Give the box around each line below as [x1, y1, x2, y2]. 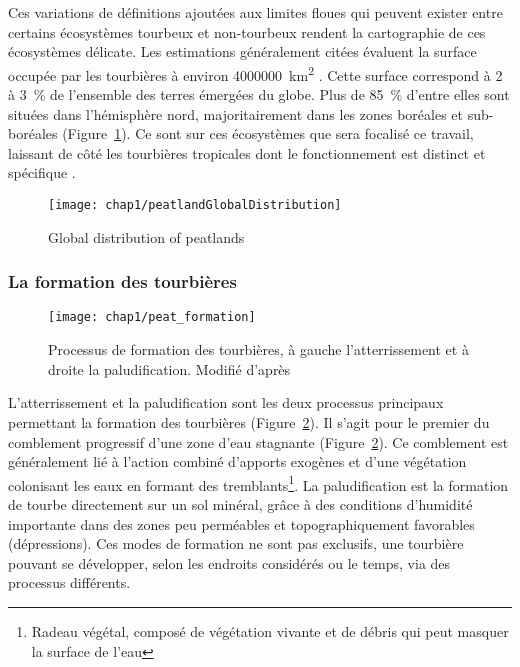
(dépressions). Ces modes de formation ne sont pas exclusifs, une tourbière [8, 533, 464, 554]
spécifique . [8, 162, 76, 183]
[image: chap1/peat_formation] [48, 310, 256, 325]
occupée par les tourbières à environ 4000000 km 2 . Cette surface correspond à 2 [8, 61, 503, 85]
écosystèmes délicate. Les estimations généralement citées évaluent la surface [8, 41, 477, 62]
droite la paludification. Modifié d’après [48, 358, 291, 379]
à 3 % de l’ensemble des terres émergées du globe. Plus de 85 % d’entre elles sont [8, 84, 510, 105]
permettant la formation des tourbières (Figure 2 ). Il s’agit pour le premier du [8, 411, 490, 432]
